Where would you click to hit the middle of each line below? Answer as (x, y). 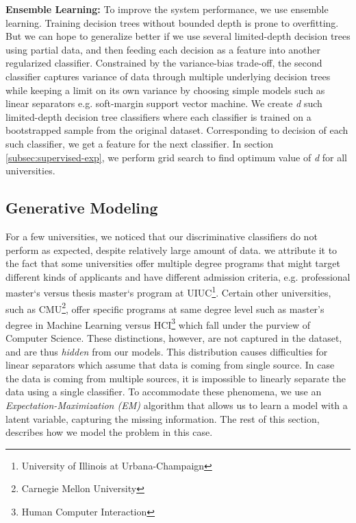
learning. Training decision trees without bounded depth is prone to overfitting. (172, 22)
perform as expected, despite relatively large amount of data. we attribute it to (171, 249)
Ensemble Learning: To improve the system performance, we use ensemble (167, 9)
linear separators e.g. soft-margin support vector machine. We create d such (164, 103)
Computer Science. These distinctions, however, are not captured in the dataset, (174, 338)
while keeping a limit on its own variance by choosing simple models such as (165, 90)
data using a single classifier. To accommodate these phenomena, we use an (164, 392)
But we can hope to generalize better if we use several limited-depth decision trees (178, 36)
